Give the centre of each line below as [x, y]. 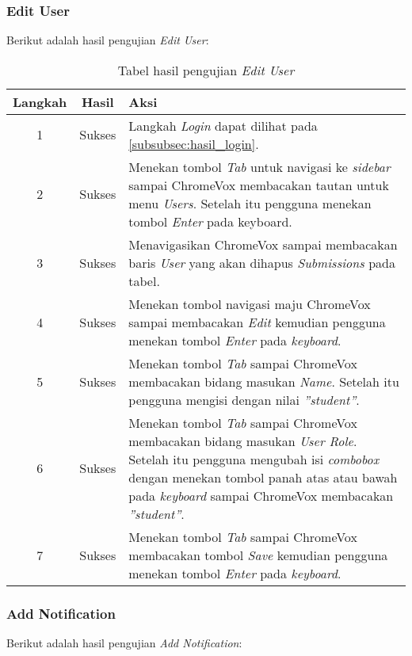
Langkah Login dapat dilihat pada [223, 125]
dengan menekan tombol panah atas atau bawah [263, 477]
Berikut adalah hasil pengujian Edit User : [108, 40]
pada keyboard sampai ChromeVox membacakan [261, 495]
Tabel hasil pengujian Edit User [206, 70]
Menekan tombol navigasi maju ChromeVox [250, 303]
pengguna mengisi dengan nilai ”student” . [244, 399]
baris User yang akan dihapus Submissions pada [262, 262]
